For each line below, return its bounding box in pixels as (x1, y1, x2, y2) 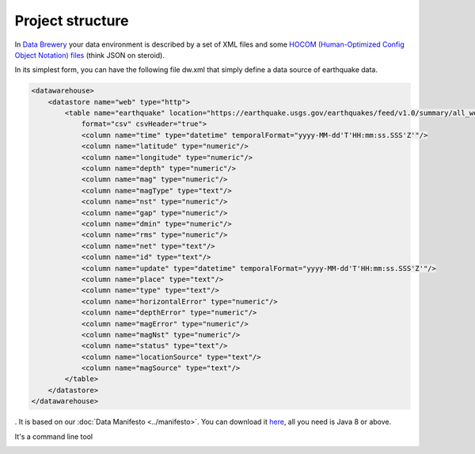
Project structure (14, 12, 129, 29)
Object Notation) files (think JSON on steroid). (14, 50, 165, 59)
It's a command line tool (14, 432, 93, 441)
